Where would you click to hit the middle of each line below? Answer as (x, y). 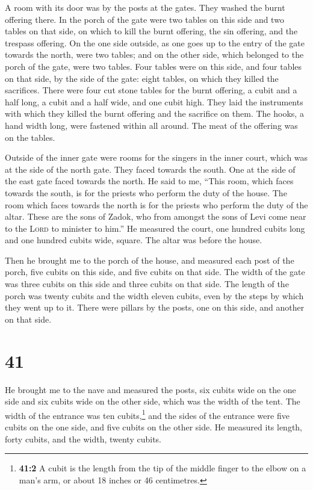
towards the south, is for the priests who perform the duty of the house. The (146, 192)
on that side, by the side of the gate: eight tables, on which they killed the (142, 78)
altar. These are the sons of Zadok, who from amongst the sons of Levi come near (156, 216)
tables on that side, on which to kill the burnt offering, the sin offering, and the (151, 31)
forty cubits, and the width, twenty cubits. (83, 439)
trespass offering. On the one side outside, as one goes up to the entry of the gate (155, 42)
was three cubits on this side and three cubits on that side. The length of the (147, 284)
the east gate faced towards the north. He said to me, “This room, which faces (149, 181)
